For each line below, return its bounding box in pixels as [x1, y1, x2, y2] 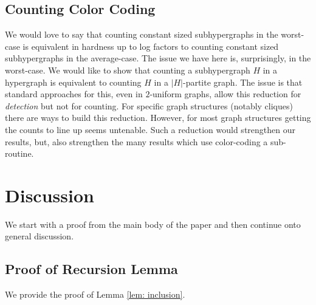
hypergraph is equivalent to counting [5, 75, 142, 88]
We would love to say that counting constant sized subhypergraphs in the [5, 28, 278, 41]
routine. [5, 147, 34, 160]
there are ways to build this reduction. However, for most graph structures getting [5, 111, 311, 124]
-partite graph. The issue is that [182, 75, 303, 88]
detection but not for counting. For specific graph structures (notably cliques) [5, 99, 293, 112]
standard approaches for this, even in [5, 87, 143, 100]
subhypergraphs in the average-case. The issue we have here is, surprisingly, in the [5, 52, 311, 64]
